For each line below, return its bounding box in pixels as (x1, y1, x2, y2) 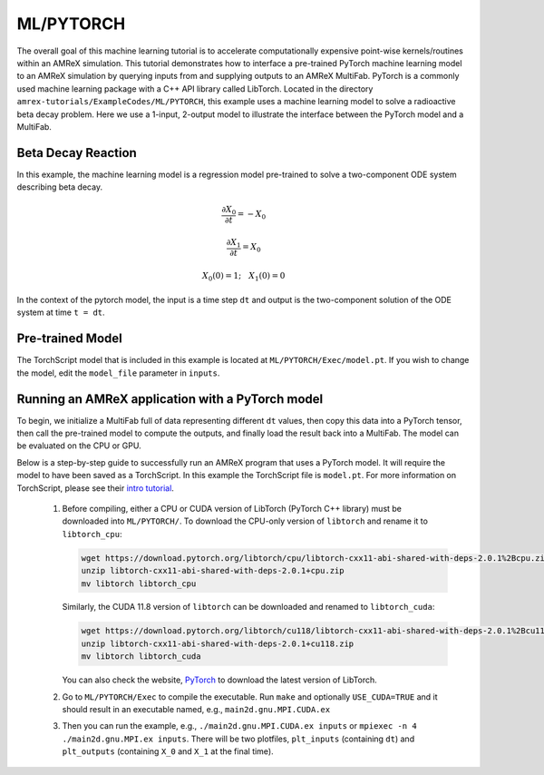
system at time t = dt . (16, 307, 105, 318)
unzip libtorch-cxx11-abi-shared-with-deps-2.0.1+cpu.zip (81, 565, 345, 576)
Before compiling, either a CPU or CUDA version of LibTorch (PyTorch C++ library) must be (62, 503, 403, 514)
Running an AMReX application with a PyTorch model (16, 391, 324, 407)
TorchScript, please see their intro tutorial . (16, 482, 174, 494)
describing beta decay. (16, 181, 103, 192)
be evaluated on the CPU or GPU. (16, 440, 141, 451)
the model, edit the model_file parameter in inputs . (16, 368, 220, 378)
